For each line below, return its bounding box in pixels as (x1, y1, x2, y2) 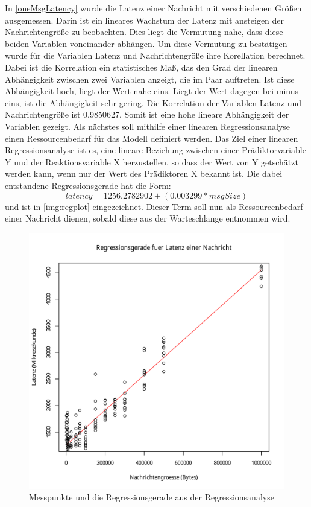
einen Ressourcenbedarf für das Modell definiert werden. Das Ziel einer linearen (5, 132, 298, 144)
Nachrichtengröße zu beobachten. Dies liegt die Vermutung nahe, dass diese (5, 25, 283, 38)
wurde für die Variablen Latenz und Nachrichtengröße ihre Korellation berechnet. (5, 49, 306, 62)
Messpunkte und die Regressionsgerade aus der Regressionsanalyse (29, 491, 274, 503)
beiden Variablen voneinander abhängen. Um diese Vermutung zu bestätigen (5, 37, 287, 49)
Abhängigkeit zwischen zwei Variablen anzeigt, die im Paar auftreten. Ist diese (5, 72, 295, 85)
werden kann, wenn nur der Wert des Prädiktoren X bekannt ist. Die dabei (5, 167, 283, 180)
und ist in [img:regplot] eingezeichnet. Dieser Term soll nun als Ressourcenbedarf (5, 200, 303, 212)
